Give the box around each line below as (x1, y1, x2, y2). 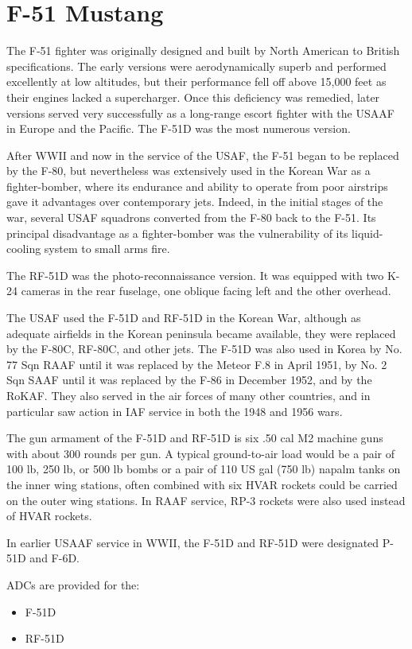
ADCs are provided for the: (6, 576, 140, 593)
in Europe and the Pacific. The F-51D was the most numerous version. (6, 120, 351, 137)
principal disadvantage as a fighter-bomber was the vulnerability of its (6, 224, 348, 241)
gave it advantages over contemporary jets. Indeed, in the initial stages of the (6, 193, 383, 210)
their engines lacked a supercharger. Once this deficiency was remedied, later (6, 88, 380, 105)
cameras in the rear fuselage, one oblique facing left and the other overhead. (21, 282, 391, 299)
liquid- (352, 224, 383, 241)
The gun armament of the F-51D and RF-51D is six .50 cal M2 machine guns (6, 429, 383, 446)
